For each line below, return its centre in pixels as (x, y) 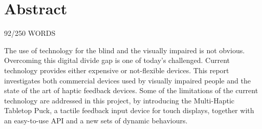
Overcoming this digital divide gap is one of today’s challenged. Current (117, 60)
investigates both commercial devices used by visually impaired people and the (127, 80)
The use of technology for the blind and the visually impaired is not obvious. (125, 50)
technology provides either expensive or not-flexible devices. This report (117, 70)
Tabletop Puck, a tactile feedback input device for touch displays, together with (129, 110)
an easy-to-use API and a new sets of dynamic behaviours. (96, 120)
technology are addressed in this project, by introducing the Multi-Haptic (119, 100)
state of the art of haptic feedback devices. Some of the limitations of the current (131, 90)
